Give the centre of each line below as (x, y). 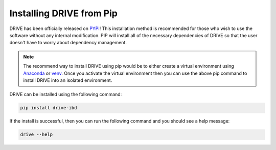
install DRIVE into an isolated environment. (68, 80)
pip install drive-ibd (49, 108)
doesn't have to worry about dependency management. (68, 43)
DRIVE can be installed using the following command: (66, 95)
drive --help (37, 134)
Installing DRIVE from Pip (63, 13)
